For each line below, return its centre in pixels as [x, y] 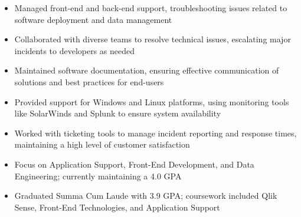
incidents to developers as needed [75, 50]
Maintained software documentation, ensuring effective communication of [147, 70]
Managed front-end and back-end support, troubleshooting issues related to [151, 8]
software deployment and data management [93, 19]
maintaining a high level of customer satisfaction [102, 144]
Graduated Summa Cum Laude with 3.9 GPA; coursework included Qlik [146, 196]
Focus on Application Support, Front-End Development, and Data [134, 164]
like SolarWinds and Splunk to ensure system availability [118, 113]
